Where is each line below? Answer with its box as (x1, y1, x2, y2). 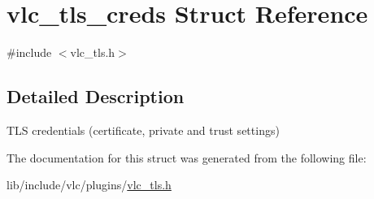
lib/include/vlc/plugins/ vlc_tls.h (7, 176, 172, 193)
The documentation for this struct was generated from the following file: (7, 149, 367, 166)
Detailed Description (7, 84, 185, 109)
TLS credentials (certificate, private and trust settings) (7, 121, 280, 138)
